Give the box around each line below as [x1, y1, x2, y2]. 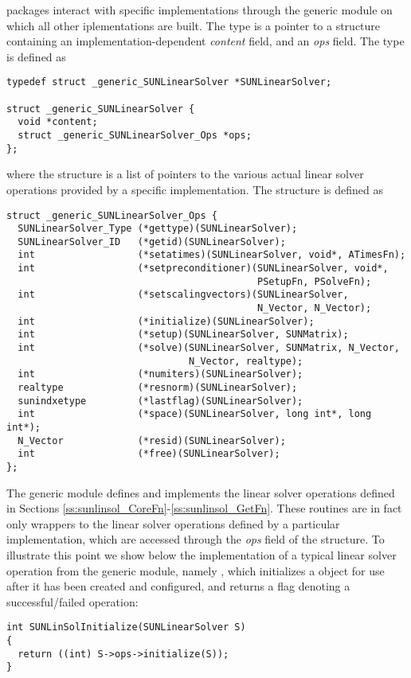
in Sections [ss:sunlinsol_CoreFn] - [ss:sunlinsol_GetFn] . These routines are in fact [6, 500, 402, 516]
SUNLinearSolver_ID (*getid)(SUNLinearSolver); [18, 236, 286, 247]
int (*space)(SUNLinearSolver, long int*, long [18, 408, 372, 420]
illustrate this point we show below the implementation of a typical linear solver [6, 547, 397, 563]
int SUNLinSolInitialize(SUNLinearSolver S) [6, 621, 246, 633]
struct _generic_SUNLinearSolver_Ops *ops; [18, 130, 252, 141]
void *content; [18, 116, 98, 128]
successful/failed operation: [6, 593, 139, 610]
